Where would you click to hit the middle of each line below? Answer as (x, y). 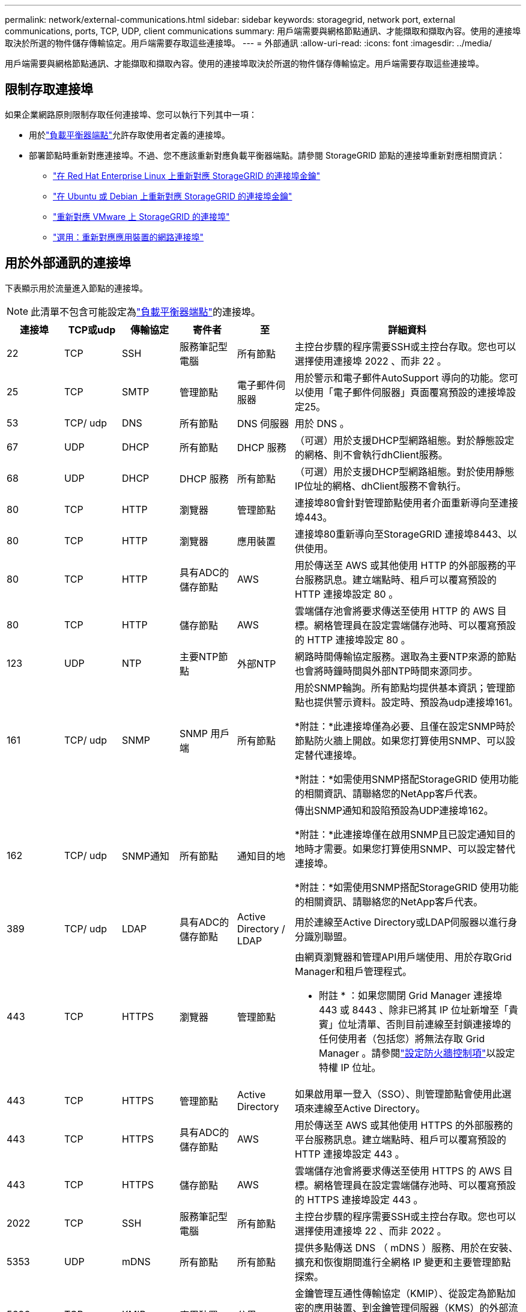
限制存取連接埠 (49, 90)
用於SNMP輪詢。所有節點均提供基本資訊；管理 (400, 688)
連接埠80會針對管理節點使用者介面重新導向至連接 (406, 503)
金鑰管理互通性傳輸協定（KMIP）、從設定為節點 (400, 1293)
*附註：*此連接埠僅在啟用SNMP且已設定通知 (395, 834)
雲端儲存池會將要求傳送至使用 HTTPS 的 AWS (398, 1171)
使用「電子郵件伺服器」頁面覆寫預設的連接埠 (405, 392)
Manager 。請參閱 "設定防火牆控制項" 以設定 (417, 1053)
